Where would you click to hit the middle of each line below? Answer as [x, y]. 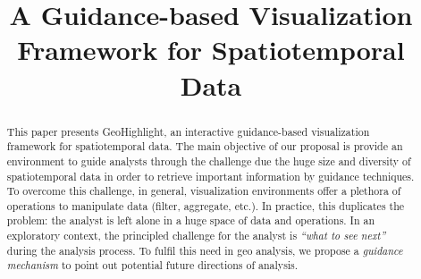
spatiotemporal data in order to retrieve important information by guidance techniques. [210, 176]
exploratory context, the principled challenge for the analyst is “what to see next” [196, 236]
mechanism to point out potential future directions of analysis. [152, 265]
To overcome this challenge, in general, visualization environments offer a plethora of [204, 191]
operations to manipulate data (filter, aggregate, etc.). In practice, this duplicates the [206, 205]
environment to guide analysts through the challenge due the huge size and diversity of [209, 161]
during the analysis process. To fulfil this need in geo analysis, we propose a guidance [205, 250]
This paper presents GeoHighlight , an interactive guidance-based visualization [188, 131]
